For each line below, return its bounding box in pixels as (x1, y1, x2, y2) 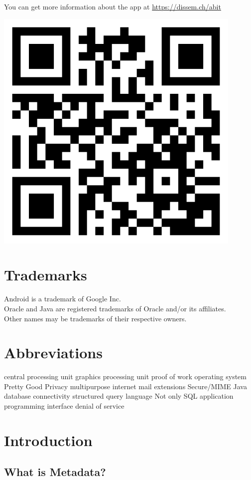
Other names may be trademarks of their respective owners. (4, 313, 187, 323)
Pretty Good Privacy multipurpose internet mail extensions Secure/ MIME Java (4, 381, 247, 391)
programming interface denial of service (4, 401, 125, 411)
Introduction (4, 430, 93, 450)
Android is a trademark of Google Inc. (4, 293, 121, 304)
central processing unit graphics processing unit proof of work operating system (4, 371, 247, 382)
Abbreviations (4, 342, 103, 363)
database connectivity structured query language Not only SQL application (4, 391, 234, 401)
